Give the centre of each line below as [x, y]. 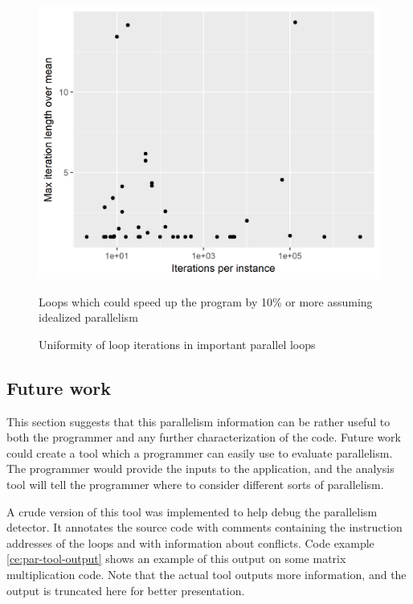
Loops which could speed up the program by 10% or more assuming [206, 301]
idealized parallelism [88, 317]
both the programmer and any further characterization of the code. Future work [204, 437]
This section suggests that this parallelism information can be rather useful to [198, 421]
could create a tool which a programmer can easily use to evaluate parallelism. [200, 452]
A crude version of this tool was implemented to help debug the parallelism [192, 511]
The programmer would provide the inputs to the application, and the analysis [200, 468]
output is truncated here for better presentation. [126, 590]
